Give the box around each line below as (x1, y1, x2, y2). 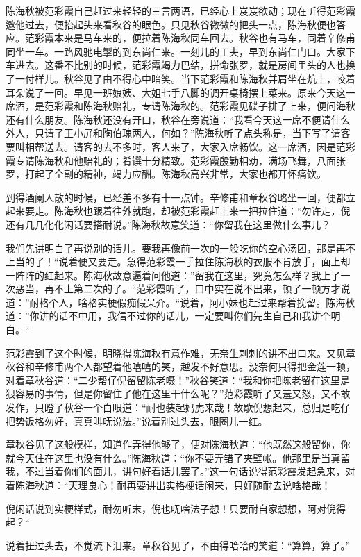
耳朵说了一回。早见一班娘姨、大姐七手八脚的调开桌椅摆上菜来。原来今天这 (6, 85, 346, 99)
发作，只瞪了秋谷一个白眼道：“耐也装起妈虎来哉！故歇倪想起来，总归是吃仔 (6, 400, 351, 415)
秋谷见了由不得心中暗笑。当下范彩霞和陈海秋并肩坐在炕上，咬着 (63, 71, 355, 85)
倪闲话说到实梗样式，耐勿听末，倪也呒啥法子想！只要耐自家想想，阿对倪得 (6, 501, 346, 515)
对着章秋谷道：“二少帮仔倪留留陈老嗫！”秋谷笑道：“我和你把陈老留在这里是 (6, 372, 350, 387)
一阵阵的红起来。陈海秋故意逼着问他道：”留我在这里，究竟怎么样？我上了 (6, 267, 341, 282)
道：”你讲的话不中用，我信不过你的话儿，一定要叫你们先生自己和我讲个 (6, 308, 331, 323)
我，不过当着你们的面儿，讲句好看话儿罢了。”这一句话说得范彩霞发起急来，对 (6, 464, 355, 479)
